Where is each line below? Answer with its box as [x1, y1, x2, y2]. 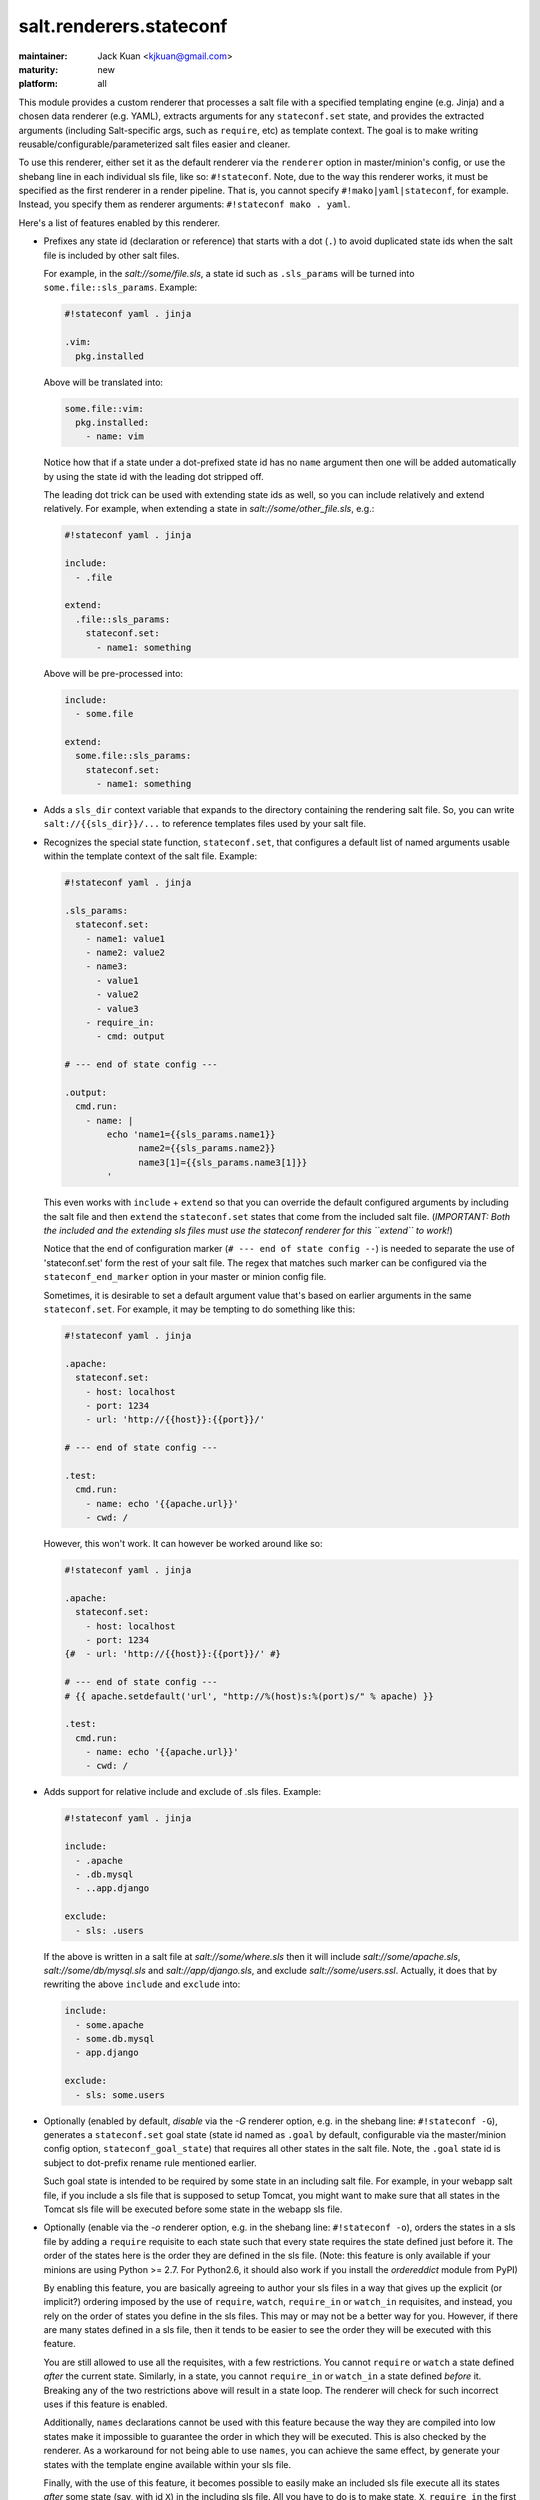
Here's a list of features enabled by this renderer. [18, 216, 220, 229]
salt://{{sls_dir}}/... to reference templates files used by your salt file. [43, 818, 367, 830]
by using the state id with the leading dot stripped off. [43, 470, 264, 482]
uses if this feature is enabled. [43, 2398, 168, 2410]
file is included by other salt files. [43, 249, 180, 261]
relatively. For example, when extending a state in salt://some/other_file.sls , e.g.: [43, 503, 375, 515]
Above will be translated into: [43, 376, 164, 388]
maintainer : [18, 50, 68, 62]
